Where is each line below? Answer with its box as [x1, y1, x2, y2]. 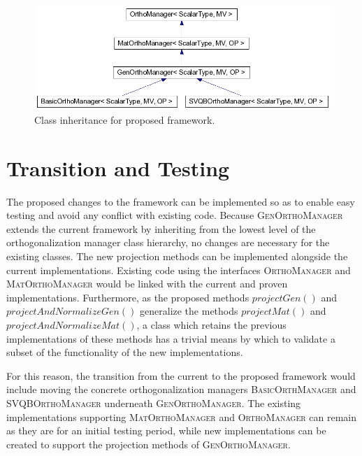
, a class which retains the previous [136, 317, 287, 332]
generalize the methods [140, 304, 238, 318]
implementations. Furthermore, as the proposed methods [6, 290, 249, 304]
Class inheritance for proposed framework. [34, 112, 215, 127]
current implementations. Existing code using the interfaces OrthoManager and [6, 262, 351, 277]
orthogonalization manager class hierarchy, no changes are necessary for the [6, 235, 330, 250]
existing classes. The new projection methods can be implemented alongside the [6, 248, 348, 263]
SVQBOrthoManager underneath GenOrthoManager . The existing [6, 395, 301, 410]
